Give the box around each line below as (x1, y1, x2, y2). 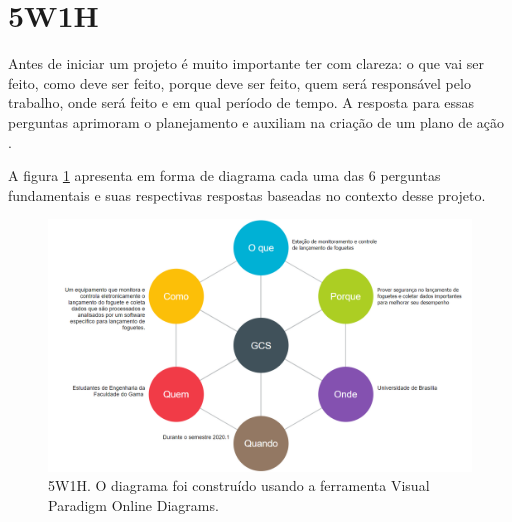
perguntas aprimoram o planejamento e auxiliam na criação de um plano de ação (8, 111, 505, 132)
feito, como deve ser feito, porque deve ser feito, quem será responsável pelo (8, 72, 471, 93)
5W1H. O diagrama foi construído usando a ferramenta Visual (48, 475, 430, 496)
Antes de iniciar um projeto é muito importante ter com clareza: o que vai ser (8, 53, 484, 74)
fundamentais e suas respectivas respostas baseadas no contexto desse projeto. (8, 184, 486, 205)
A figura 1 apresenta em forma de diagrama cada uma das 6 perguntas (8, 165, 441, 186)
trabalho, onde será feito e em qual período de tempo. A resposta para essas (8, 92, 475, 113)
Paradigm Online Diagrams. (48, 495, 219, 516)
